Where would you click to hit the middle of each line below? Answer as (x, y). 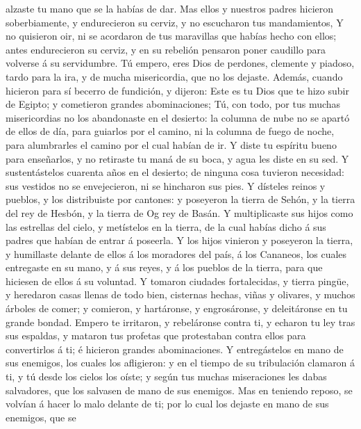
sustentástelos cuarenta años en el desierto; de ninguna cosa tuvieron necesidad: (175, 172)
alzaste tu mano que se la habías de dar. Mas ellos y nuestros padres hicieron (170, 8)
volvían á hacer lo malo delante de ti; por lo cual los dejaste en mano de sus (167, 404)
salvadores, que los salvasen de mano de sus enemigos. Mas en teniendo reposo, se (179, 390)
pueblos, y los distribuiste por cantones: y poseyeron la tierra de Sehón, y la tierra (180, 199)
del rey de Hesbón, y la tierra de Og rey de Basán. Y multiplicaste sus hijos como (179, 212)
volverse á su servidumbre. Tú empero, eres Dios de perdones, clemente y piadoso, (180, 63)
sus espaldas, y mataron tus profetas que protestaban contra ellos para (156, 335)
